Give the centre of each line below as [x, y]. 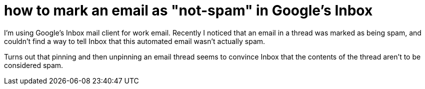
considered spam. [34, 65]
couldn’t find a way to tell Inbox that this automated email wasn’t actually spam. [135, 41]
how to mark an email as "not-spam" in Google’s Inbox [188, 10]
